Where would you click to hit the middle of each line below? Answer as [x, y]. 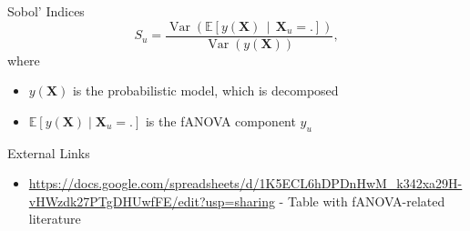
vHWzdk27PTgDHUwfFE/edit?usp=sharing [152, 201]
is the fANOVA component [220, 121]
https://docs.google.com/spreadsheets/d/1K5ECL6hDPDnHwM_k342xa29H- [245, 183]
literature [55, 219]
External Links [49, 152]
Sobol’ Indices [46, 11]
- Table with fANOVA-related [362, 201]
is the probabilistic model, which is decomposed [205, 90]
